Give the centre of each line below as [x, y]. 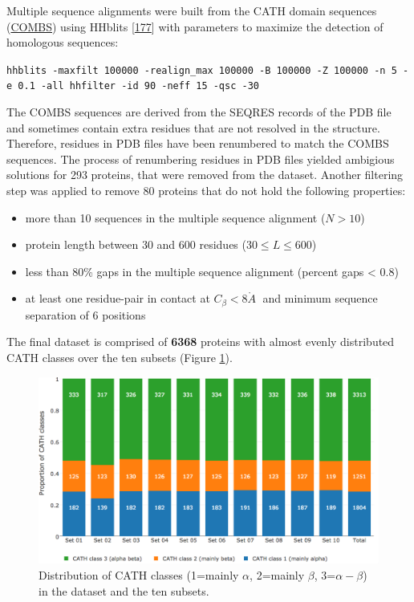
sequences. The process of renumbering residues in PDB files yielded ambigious [201, 159]
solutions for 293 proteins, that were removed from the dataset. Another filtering [205, 175]
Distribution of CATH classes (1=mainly [139, 574]
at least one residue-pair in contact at [118, 298]
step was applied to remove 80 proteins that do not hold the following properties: [206, 191]
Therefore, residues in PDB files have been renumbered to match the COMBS [198, 143]
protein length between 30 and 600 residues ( [136, 244]
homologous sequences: [63, 42]
